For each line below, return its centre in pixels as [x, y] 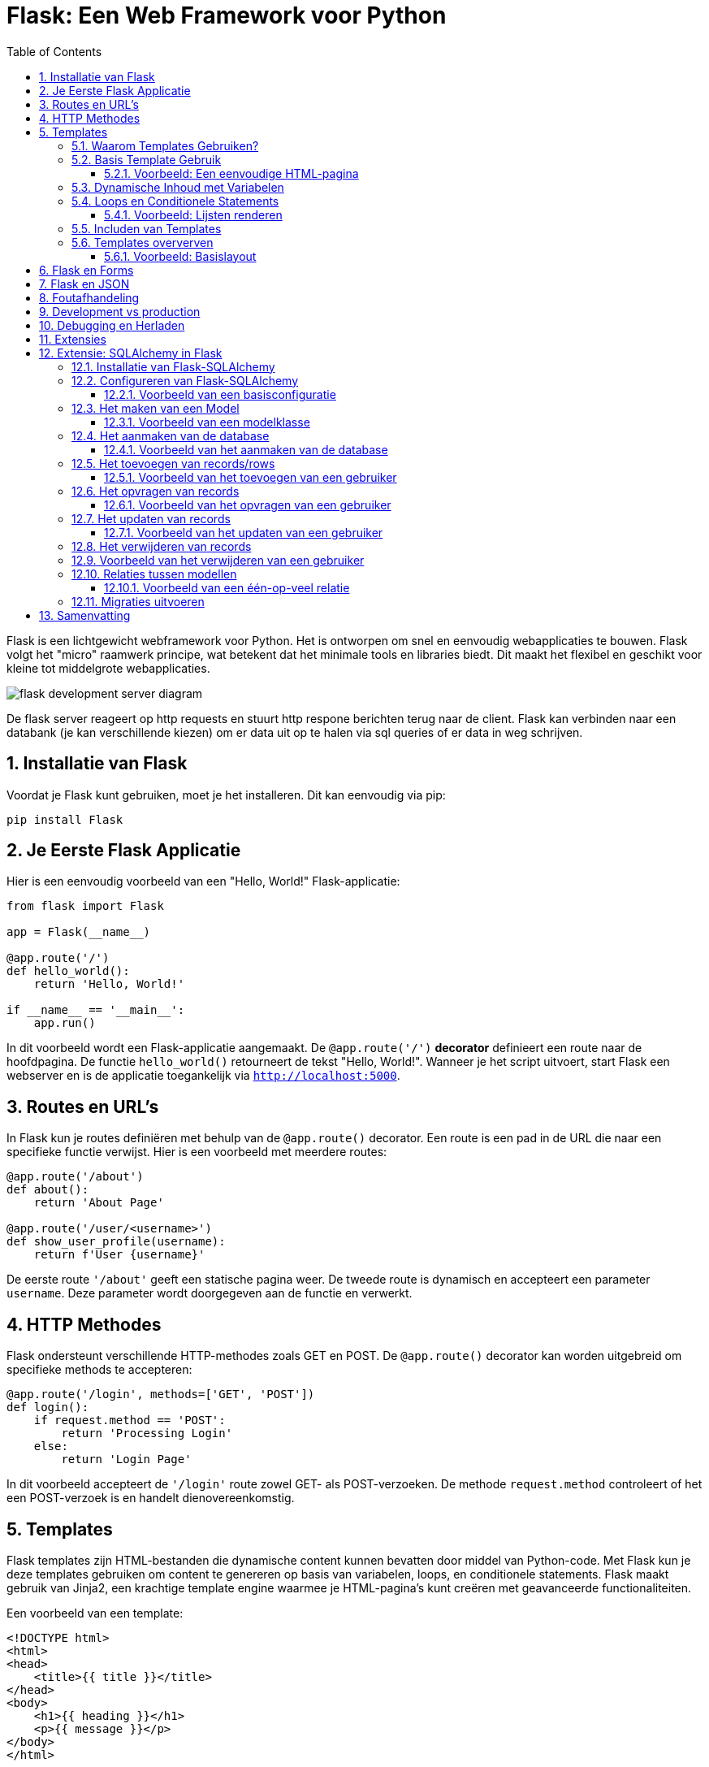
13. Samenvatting [85, 615]
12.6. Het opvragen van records [156, 491]
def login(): [48, 1408]
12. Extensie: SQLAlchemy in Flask [131, 353]
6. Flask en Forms [86, 270]
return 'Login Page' [126, 1460]
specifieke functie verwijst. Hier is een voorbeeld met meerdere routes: [197, 1152]
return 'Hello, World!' [109, 984]
